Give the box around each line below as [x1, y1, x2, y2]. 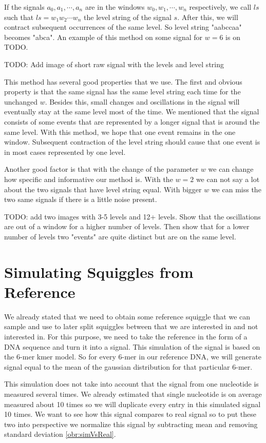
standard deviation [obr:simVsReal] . [4, 429, 116, 439]
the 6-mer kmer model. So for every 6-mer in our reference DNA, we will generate [4, 351, 261, 362]
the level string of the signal [84, 11, 172, 22]
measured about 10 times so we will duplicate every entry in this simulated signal [4, 398, 261, 409]
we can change [208, 164, 254, 174]
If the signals [4, 2, 45, 12]
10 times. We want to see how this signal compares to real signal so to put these [4, 409, 256, 419]
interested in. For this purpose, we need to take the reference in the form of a [4, 331, 248, 341]
